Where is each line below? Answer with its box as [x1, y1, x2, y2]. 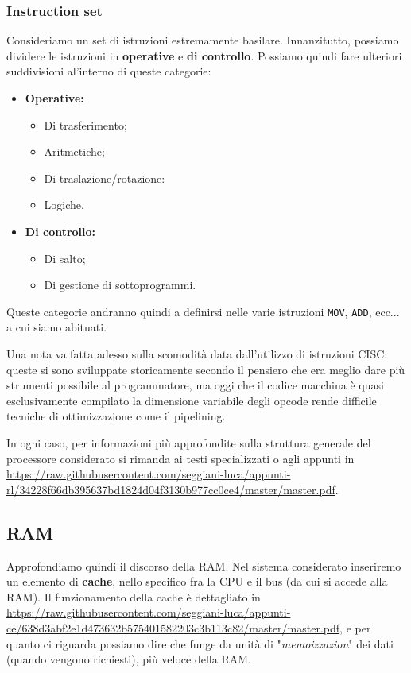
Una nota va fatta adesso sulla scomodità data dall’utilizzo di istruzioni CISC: [6, 346, 388, 362]
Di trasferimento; [44, 116, 127, 133]
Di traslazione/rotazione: [44, 169, 165, 186]
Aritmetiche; [44, 143, 105, 160]
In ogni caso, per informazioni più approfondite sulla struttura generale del [6, 434, 371, 451]
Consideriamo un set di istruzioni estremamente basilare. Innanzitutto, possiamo [6, 32, 399, 48]
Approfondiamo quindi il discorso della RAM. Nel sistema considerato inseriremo [6, 557, 401, 574]
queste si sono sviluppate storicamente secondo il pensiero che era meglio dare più [6, 361, 405, 377]
